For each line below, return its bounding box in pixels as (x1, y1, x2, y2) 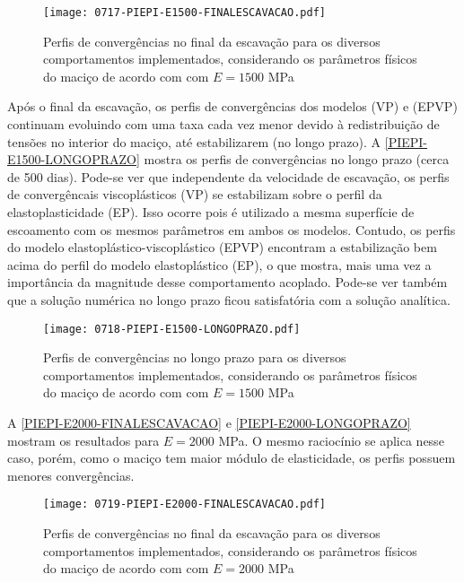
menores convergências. (7, 466, 135, 484)
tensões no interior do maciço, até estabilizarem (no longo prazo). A (7, 132, 381, 151)
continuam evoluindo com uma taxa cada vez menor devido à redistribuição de (7, 115, 440, 134)
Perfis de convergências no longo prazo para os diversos (43, 348, 346, 367)
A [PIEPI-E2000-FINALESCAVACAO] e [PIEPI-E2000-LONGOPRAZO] (7, 413, 411, 431)
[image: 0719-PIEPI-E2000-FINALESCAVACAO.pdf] (43, 498, 326, 511)
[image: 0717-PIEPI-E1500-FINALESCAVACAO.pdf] (43, 6, 326, 19)
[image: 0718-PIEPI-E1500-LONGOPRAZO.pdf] (43, 322, 301, 335)
